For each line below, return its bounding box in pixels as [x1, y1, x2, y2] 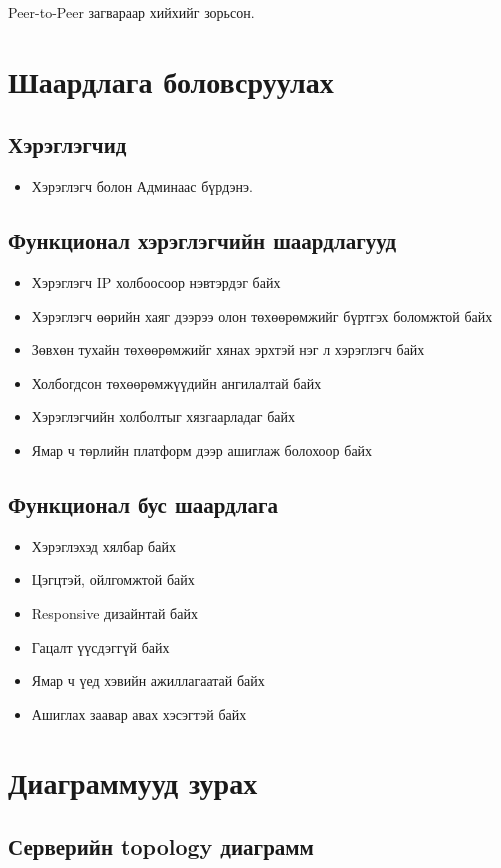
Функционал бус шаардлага [8, 488, 279, 519]
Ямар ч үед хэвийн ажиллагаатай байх [31, 670, 265, 691]
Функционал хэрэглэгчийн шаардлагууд [8, 225, 397, 256]
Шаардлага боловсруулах [8, 60, 334, 101]
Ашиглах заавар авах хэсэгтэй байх [31, 703, 247, 724]
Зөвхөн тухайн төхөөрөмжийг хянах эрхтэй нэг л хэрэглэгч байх [31, 339, 425, 360]
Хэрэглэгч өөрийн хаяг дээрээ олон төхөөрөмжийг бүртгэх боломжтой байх [31, 305, 493, 326]
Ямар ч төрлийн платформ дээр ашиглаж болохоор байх [31, 439, 373, 460]
